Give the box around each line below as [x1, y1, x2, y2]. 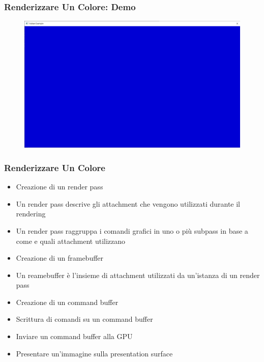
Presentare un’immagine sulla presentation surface [16, 348, 173, 358]
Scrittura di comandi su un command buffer [16, 314, 153, 324]
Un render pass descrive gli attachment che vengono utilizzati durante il [16, 198, 240, 209]
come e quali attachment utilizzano [16, 235, 126, 246]
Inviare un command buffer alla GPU [16, 331, 133, 342]
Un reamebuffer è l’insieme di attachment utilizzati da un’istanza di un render [16, 269, 260, 280]
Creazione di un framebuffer [16, 253, 104, 263]
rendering [16, 208, 46, 219]
